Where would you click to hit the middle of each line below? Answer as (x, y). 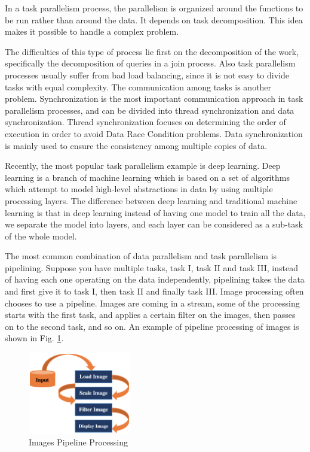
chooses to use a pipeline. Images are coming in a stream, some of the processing (152, 303)
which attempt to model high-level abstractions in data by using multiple (139, 189)
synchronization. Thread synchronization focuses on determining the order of (145, 122)
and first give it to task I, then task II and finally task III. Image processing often (154, 291)
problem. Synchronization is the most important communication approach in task (154, 98)
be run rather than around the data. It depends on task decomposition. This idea (154, 19)
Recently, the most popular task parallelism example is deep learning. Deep (143, 166)
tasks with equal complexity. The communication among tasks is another (138, 87)
